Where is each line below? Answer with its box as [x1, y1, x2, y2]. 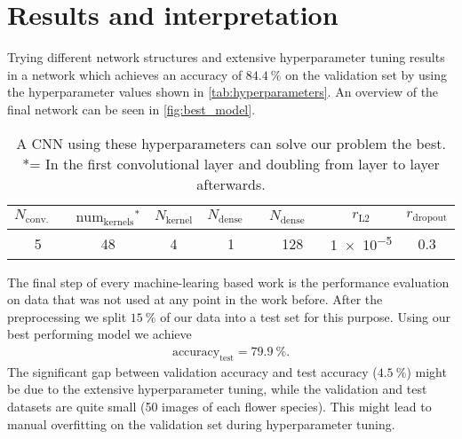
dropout [412, 213, 448, 223]
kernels [103, 217, 134, 228]
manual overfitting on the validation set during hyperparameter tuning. [7, 414, 395, 433]
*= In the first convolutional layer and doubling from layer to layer [22, 153, 440, 174]
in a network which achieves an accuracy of [7, 65, 243, 83]
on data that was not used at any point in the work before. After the [7, 290, 383, 309]
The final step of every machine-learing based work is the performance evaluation [7, 272, 450, 291]
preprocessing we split [7, 307, 127, 325]
